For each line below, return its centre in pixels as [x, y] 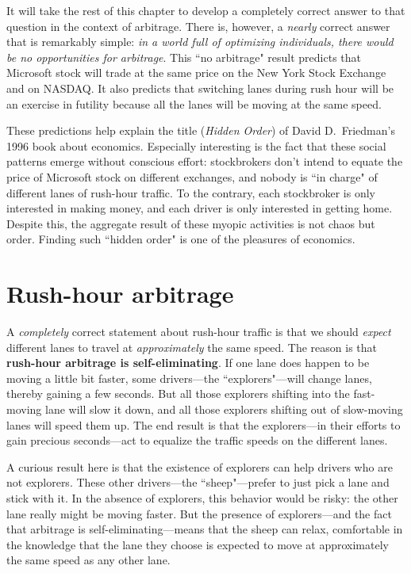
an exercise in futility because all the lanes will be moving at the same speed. [194, 103]
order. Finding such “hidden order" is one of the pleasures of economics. [181, 239]
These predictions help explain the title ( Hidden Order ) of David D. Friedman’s [201, 130]
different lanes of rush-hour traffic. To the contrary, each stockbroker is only [191, 192]
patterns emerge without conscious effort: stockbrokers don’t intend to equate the [205, 161]
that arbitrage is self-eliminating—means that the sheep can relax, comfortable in [205, 529]
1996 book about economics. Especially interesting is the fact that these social [196, 145]
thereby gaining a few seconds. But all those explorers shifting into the [178, 393]
